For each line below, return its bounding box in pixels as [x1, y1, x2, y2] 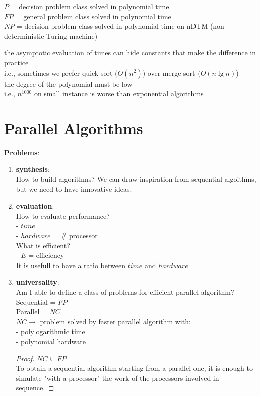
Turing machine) [46, 30, 98, 41]
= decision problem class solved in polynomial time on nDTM [16, 21, 208, 31]
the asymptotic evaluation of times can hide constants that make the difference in [4, 47, 256, 58]
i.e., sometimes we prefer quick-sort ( [4, 67, 118, 78]
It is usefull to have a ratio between [16, 259, 125, 270]
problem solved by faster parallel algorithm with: [40, 316, 191, 326]
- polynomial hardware [16, 336, 86, 346]
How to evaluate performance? [16, 210, 110, 221]
